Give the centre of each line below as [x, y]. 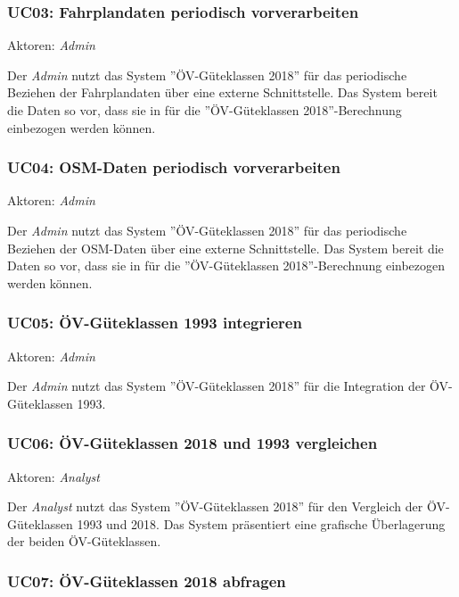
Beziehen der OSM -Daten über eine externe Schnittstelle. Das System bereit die [225, 248]
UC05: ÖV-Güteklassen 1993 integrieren [155, 323]
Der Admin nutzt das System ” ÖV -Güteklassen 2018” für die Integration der [217, 386]
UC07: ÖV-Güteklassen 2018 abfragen [147, 580]
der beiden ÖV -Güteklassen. [84, 541]
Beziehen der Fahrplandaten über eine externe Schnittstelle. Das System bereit [222, 92]
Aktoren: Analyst [53, 476]
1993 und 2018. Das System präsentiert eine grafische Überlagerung [261, 523]
